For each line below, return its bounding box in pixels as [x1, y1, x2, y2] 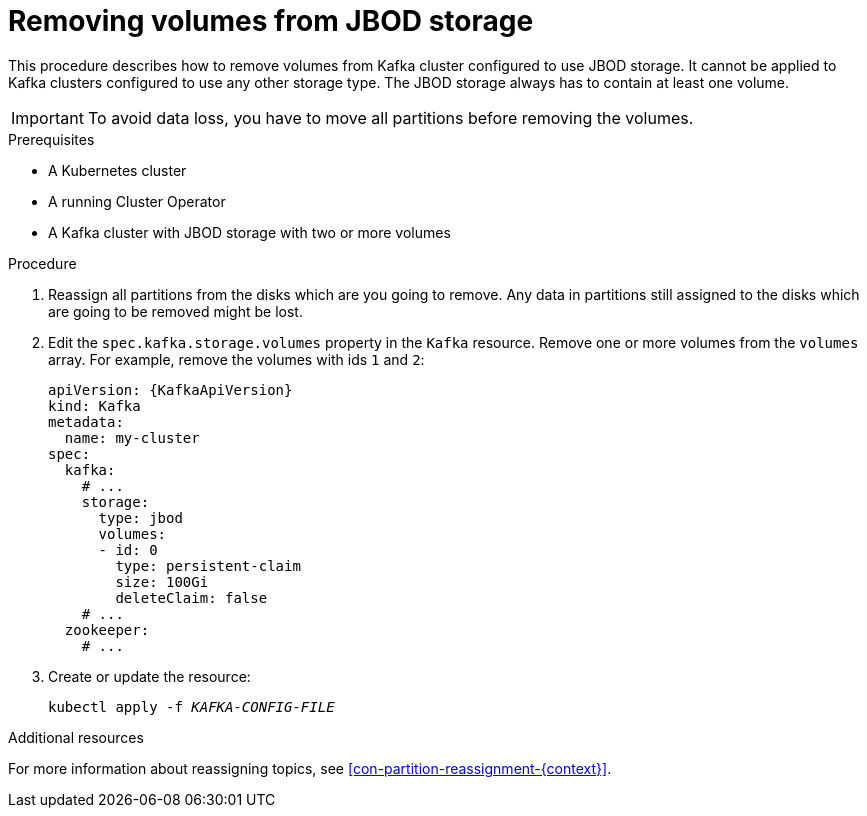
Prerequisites [8, 130, 95, 148]
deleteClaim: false [115, 589, 268, 606]
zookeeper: [64, 621, 150, 638]
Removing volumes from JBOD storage [8, 4, 534, 38]
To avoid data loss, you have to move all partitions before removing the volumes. [87, 107, 694, 128]
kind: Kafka [48, 397, 141, 414]
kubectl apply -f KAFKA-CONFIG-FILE [48, 698, 335, 715]
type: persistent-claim [115, 557, 301, 574]
